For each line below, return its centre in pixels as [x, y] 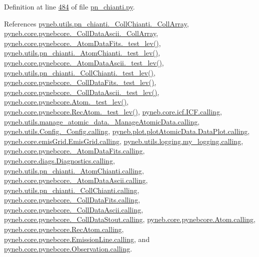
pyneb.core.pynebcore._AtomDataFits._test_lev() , [82, 43]
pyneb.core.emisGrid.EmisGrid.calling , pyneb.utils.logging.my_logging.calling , [124, 141]
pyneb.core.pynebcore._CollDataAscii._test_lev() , [82, 92]
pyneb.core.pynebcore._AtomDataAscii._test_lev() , [84, 62]
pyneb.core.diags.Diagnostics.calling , [59, 160]
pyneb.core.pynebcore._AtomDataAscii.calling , [76, 180]
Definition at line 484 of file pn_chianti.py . [69, 6]
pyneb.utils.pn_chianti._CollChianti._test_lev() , [80, 72]
